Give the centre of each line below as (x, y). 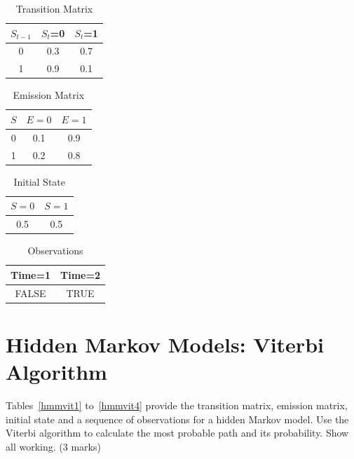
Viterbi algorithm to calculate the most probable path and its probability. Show (177, 433)
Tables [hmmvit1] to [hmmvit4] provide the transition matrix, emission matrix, (177, 405)
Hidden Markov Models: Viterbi (165, 344)
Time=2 (81, 274)
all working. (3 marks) (53, 446)
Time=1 (31, 274)
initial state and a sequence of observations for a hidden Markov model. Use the (177, 419)
